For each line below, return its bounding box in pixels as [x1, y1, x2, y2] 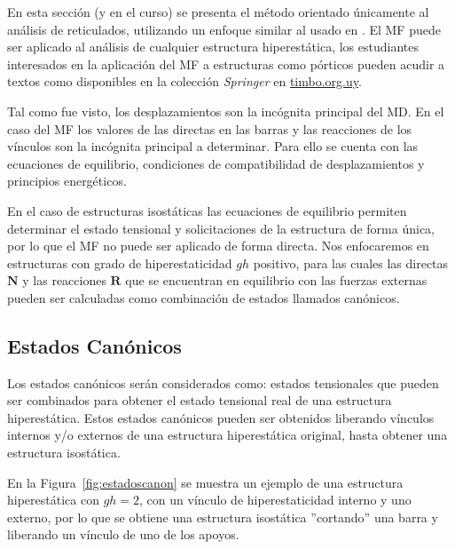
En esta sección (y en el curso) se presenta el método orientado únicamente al [7, 3, 429, 20]
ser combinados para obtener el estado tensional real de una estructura [7, 391, 392, 410]
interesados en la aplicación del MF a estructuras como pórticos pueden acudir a [7, 54, 445, 73]
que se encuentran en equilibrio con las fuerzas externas [125, 271, 428, 290]
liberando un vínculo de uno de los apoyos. [7, 525, 239, 544]
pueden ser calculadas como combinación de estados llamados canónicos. [7, 288, 400, 306]
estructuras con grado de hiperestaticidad [7, 253, 232, 272]
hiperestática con [7, 490, 99, 509]
